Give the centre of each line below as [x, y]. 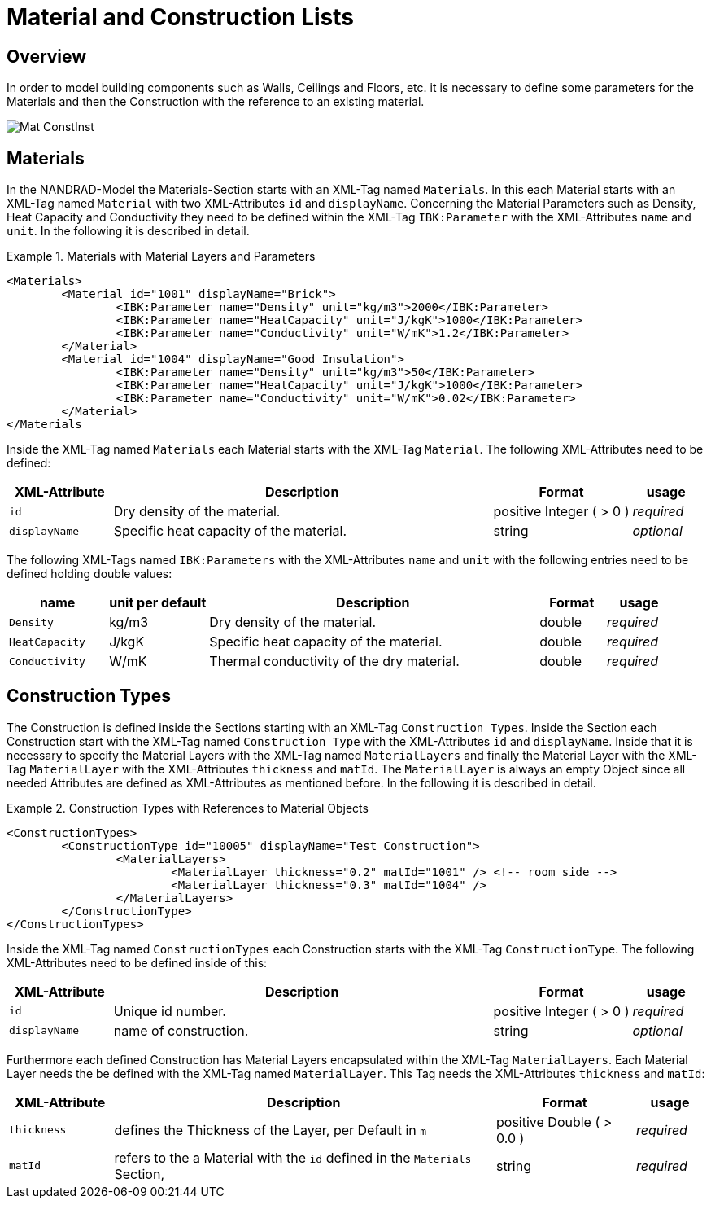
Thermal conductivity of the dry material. [334, 662]
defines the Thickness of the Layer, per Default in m [270, 1130]
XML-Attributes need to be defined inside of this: [137, 962]
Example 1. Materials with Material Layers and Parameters [161, 256]
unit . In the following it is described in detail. [128, 231]
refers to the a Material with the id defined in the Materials [293, 1157]
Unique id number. [170, 1011]
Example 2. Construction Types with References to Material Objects [188, 808]
